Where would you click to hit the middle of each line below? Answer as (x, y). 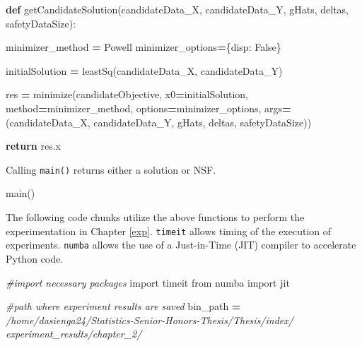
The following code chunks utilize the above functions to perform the (155, 217)
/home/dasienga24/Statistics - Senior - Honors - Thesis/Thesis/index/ (150, 320)
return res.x (33, 146)
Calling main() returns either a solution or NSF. (111, 169)
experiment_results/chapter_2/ (74, 334)
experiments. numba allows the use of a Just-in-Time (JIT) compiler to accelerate (181, 245)
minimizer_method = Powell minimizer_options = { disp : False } (144, 47)
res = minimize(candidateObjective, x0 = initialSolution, (127, 94)
